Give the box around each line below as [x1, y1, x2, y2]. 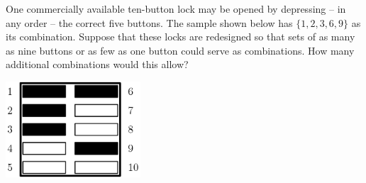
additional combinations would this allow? [6, 57, 189, 72]
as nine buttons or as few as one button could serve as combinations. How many [6, 43, 355, 57]
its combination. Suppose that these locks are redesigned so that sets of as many [6, 29, 355, 44]
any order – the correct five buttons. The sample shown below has [6, 15, 293, 30]
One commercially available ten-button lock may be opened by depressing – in [6, 1, 346, 16]
